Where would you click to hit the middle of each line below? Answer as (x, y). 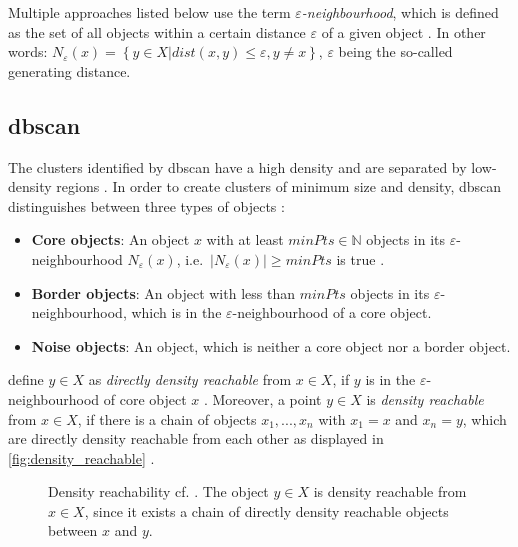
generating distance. (69, 70)
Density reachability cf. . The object (158, 491)
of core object (145, 398)
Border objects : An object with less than (163, 292)
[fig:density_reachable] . (81, 457)
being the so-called (395, 51)
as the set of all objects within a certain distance (157, 31)
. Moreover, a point (262, 398)
